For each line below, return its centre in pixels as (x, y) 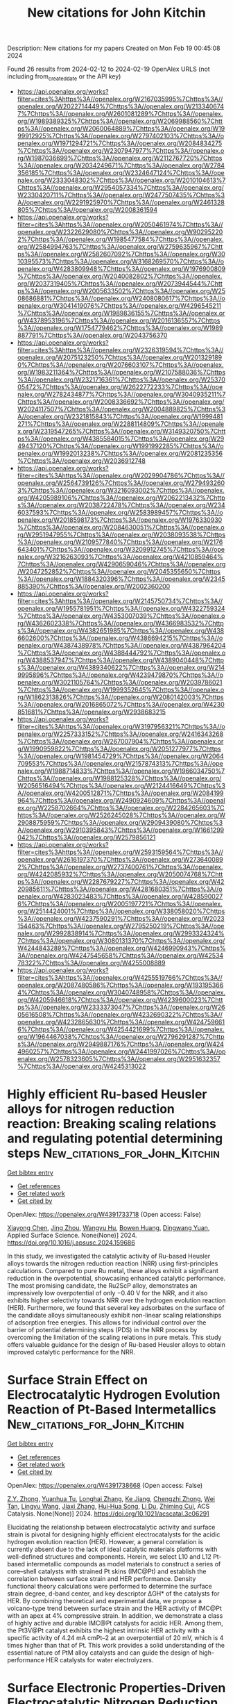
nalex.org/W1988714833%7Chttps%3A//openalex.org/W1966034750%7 (121, 771)
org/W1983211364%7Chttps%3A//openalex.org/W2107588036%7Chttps (121, 372)
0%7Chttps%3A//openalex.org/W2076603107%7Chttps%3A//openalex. (120, 364)
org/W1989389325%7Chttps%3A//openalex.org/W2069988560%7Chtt (120, 121)
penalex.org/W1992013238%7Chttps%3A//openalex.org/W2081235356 (120, 453)
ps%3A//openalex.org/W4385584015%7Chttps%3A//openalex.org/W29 (121, 439)
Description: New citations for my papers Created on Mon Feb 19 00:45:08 (114, 48)
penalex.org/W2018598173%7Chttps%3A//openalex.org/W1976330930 (120, 520)
